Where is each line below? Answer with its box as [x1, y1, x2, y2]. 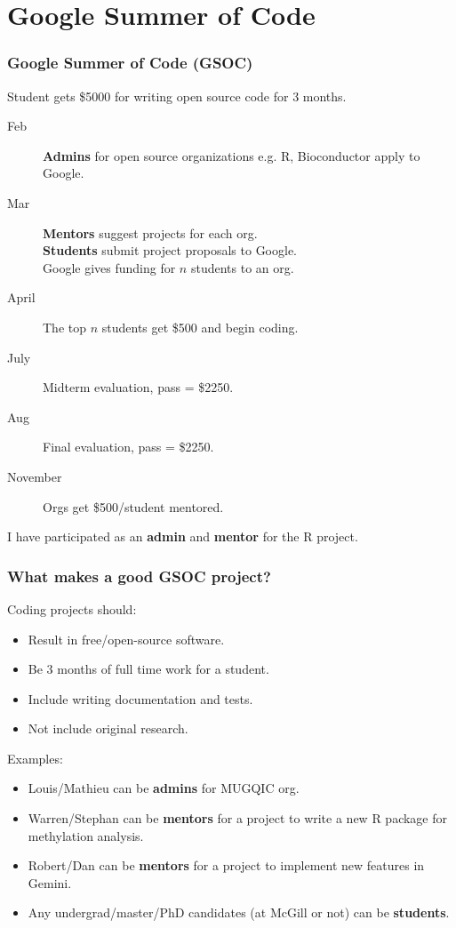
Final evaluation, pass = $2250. [43, 437, 214, 456]
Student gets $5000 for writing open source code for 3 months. [7, 86, 347, 105]
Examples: [7, 748, 63, 767]
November [7, 467, 62, 485]
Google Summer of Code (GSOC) [7, 52, 253, 74]
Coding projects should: [7, 599, 137, 618]
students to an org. [190, 258, 294, 276]
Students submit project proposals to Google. [43, 241, 298, 260]
